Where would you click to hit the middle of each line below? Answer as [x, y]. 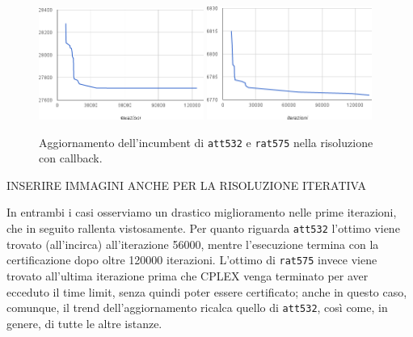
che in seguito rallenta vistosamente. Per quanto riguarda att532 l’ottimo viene [203, 228]
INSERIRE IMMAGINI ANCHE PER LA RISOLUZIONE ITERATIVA [187, 185]
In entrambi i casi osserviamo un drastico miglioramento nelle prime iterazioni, [202, 212]
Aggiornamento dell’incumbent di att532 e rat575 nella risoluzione [206, 142]
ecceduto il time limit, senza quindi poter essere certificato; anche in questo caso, [207, 291]
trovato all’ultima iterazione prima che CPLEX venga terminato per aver [188, 275]
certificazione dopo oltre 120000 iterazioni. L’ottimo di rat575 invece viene [192, 260]
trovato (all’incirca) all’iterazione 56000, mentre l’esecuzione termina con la [193, 244]
